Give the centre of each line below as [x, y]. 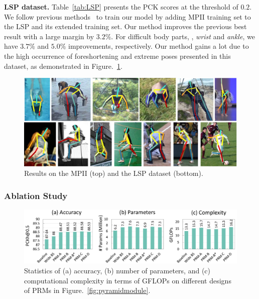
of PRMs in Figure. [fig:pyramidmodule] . [87, 290]
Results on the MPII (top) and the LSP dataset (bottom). [114, 173]
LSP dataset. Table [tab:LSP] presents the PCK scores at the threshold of [121, 7]
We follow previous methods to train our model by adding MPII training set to [127, 16]
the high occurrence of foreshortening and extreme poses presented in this [117, 56]
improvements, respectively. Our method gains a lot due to [159, 46]
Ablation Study [36, 195]
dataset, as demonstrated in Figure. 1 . [63, 66]
